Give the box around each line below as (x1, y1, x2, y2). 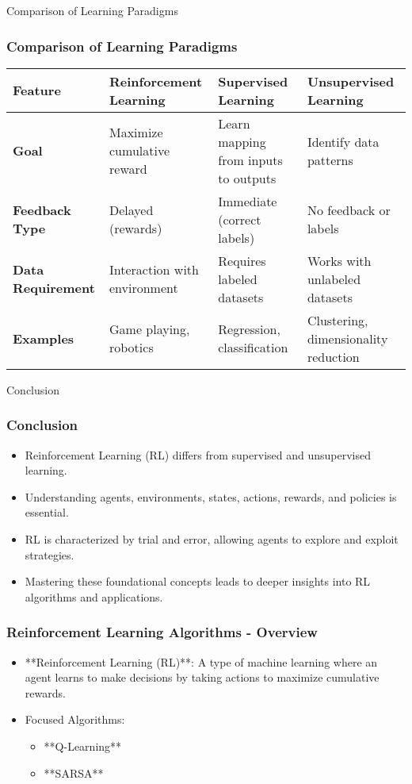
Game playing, (109, 320, 190, 339)
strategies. (25, 546, 74, 563)
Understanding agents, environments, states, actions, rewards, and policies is (25, 488, 397, 505)
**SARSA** (44, 764, 104, 781)
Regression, (218, 320, 280, 339)
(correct (218, 209, 261, 229)
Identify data (307, 132, 380, 151)
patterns (307, 150, 353, 169)
